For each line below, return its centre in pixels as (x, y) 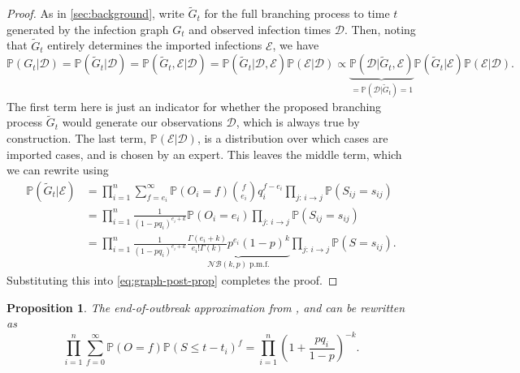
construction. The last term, (77, 138)
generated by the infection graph (88, 29)
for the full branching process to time (297, 13)
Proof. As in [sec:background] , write (95, 13)
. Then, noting (380, 29)
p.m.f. (259, 265)
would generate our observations (142, 122)
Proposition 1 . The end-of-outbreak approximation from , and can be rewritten (206, 307)
